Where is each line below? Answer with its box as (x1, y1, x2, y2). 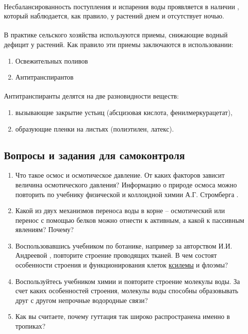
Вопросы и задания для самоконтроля (4, 147, 185, 162)
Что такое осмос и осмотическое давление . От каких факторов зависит (15, 170, 225, 180)
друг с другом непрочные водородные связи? (15, 295, 148, 305)
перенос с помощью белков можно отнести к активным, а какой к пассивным (15, 215, 245, 225)
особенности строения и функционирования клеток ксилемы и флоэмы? (15, 260, 228, 270)
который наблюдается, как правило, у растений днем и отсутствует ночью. (4, 11, 224, 21)
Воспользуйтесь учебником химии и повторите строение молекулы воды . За (15, 276, 240, 286)
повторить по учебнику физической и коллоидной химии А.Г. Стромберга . (15, 189, 239, 199)
